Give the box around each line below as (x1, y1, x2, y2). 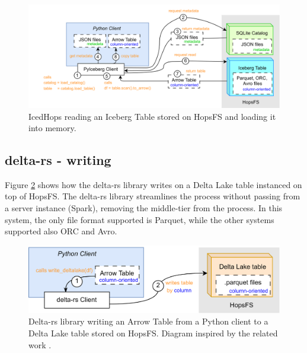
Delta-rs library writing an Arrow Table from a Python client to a (28, 315, 268, 327)
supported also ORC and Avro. (5, 225, 117, 237)
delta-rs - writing (5, 151, 111, 169)
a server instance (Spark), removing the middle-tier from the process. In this (5, 202, 283, 214)
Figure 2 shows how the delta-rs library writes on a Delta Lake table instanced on (5, 178, 302, 190)
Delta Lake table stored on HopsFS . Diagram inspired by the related (28, 326, 278, 339)
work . (28, 338, 52, 351)
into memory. (28, 122, 76, 134)
